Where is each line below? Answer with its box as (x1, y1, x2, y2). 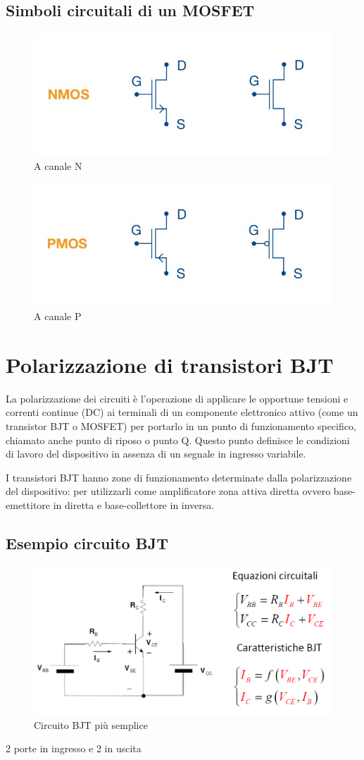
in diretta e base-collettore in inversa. (53, 498, 215, 513)
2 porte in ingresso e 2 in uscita (6, 741, 142, 756)
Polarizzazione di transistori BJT (6, 350, 334, 379)
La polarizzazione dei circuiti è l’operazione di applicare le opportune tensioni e (6, 391, 349, 405)
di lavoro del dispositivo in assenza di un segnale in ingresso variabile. (6, 446, 306, 461)
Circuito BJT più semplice (34, 717, 148, 732)
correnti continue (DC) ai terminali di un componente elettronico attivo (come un (6, 405, 358, 419)
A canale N (34, 159, 82, 173)
